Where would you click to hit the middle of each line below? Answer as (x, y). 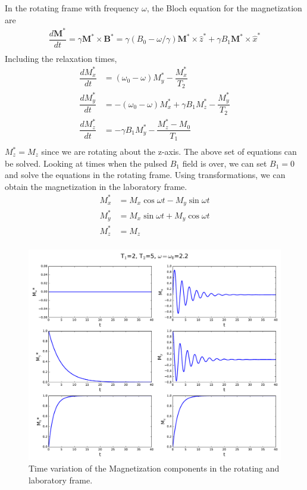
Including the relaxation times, (61, 58)
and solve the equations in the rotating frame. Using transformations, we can (145, 175)
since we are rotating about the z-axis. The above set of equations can (169, 151)
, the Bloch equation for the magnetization (224, 8)
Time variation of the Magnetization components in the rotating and (154, 468)
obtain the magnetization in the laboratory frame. (96, 186)
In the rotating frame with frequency (72, 8)
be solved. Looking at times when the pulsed (86, 163)
